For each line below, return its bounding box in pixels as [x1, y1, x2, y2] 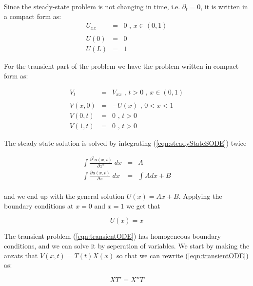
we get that [126, 200, 160, 210]
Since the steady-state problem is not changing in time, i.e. [4, 1, 180, 11]
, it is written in [200, 1, 248, 11]
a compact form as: [4, 11, 61, 21]
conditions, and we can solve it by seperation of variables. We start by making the [4, 241, 250, 251]
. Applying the [178, 191, 222, 201]
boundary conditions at [4, 200, 74, 210]
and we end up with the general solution [4, 191, 125, 201]
